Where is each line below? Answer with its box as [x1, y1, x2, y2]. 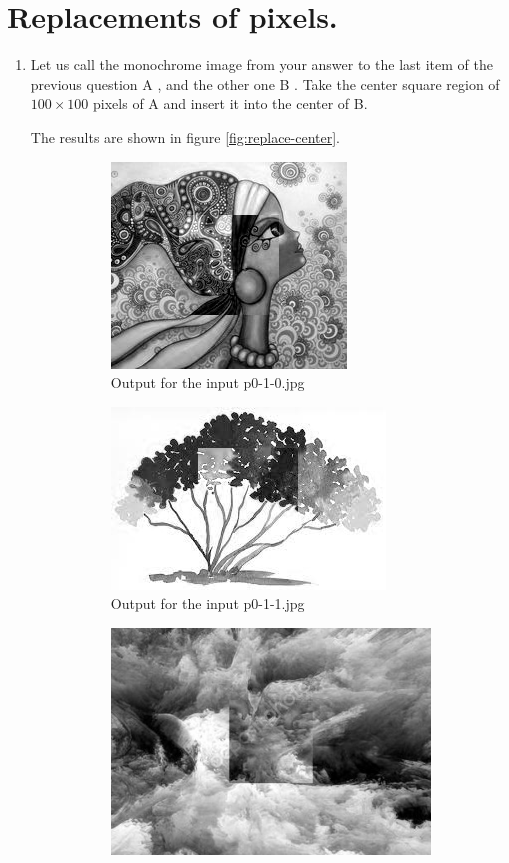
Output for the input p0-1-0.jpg [110, 372, 305, 393]
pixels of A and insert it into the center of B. [93, 93, 368, 114]
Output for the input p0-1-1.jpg [110, 593, 305, 614]
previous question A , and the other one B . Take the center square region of [30, 73, 500, 94]
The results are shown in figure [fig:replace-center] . [30, 126, 341, 147]
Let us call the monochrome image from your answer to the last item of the [30, 54, 493, 75]
